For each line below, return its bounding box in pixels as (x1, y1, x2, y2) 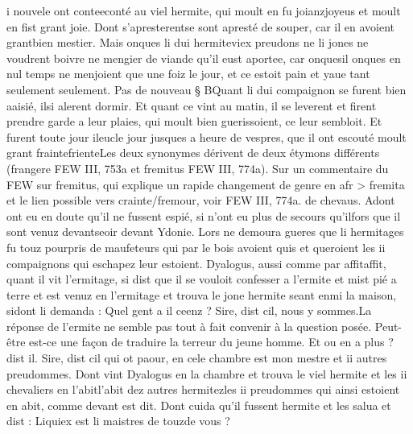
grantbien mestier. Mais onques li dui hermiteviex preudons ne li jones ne (6, 34, 369, 51)
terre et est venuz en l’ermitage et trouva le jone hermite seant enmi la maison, (6, 286, 397, 303)
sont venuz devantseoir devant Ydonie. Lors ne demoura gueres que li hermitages (6, 223, 404, 240)
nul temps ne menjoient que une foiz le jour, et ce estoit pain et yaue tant (6, 65, 370, 82)
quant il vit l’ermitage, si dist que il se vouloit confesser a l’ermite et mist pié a (6, 271, 397, 287)
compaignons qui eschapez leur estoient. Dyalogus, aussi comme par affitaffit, (6, 254, 386, 271)
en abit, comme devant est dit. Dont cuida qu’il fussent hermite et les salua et (6, 396, 391, 413)
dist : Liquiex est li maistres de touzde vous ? (6, 412, 230, 429)
